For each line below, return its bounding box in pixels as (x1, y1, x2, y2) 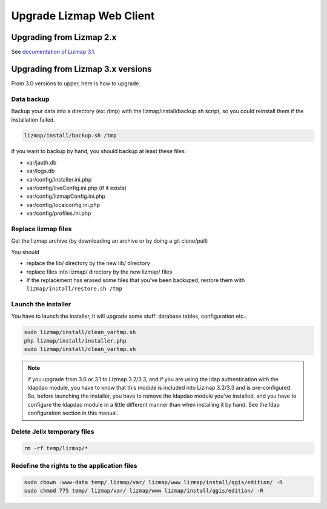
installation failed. (11, 116, 56, 123)
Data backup (11, 94, 50, 103)
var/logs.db (26, 167, 55, 175)
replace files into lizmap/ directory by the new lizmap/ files (26, 268, 173, 275)
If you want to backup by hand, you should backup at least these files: (11, 148, 187, 155)
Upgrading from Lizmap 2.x (11, 32, 117, 42)
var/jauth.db (26, 159, 57, 166)
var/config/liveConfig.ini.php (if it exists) (26, 185, 127, 192)
